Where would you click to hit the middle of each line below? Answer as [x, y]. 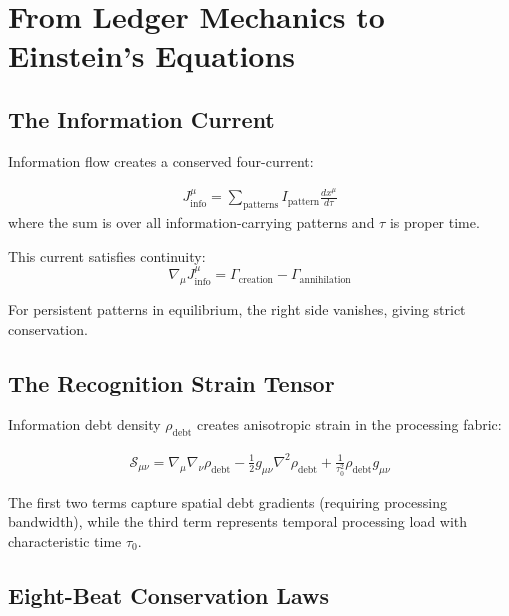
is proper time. [434, 222]
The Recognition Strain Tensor [171, 382]
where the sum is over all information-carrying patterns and [191, 222]
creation [256, 279]
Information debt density [84, 424]
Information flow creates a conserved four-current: [161, 160]
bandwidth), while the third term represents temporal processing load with [238, 521]
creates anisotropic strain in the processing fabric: [349, 424]
